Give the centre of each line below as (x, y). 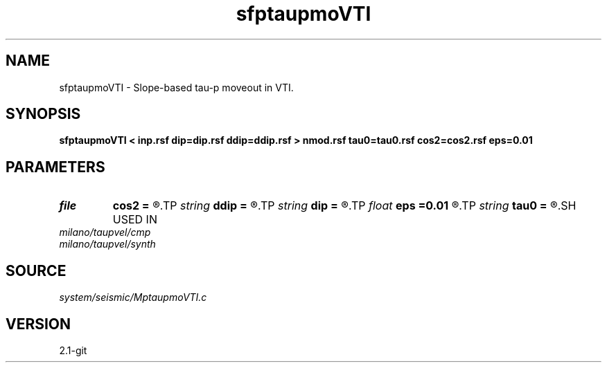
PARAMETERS (55, 167)
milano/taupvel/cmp (105, 232)
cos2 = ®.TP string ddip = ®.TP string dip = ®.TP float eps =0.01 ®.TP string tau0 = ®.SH (344, 206)
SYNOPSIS (43, 114)
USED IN (135, 220)
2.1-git (73, 350)
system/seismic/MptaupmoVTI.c (133, 297)
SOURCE (36, 270)
